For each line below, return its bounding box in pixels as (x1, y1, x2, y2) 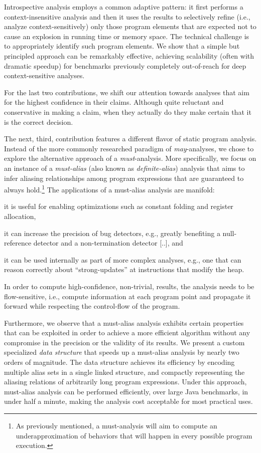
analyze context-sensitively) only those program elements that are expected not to (4, 21, 256, 32)
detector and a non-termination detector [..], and (33, 238, 183, 248)
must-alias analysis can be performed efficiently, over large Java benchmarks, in (4, 386, 248, 396)
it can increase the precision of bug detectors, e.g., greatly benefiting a (4, 228, 220, 238)
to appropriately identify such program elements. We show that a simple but (4, 41, 240, 51)
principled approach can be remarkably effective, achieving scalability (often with (4, 50, 254, 61)
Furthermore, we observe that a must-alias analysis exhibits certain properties (4, 317, 244, 328)
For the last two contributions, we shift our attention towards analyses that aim (4, 87, 249, 97)
